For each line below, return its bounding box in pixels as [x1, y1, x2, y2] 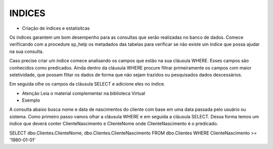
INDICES [9, 8, 45, 19]
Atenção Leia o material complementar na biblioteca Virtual [22, 90, 146, 96]
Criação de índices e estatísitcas [22, 25, 90, 31]
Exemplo [22, 97, 40, 103]
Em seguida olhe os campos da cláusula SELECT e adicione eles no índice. [9, 81, 165, 87]
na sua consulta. [9, 48, 44, 54]
